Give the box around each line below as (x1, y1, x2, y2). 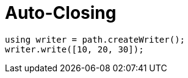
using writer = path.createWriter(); (5, 34, 186, 44)
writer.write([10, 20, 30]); (5, 44, 144, 54)
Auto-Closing (5, 2, 117, 23)
